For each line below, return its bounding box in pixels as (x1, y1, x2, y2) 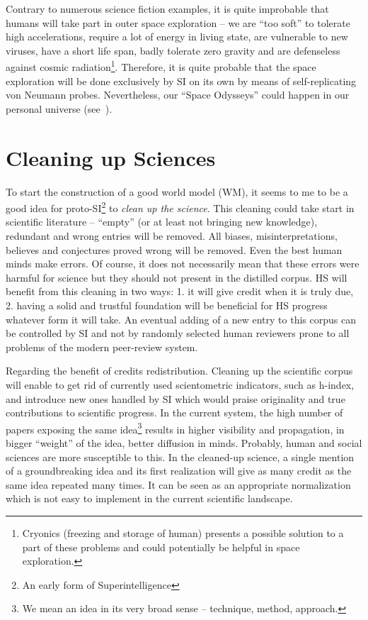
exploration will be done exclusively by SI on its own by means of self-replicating (6, 73, 357, 88)
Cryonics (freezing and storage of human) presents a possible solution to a (22, 525, 344, 540)
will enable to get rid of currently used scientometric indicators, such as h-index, (6, 377, 355, 392)
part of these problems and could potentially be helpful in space (22, 539, 300, 554)
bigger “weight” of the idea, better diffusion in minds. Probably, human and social (6, 435, 362, 450)
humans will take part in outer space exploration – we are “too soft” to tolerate (6, 15, 350, 30)
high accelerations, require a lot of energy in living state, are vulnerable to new (6, 29, 348, 44)
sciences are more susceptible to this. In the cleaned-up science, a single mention (6, 449, 355, 464)
